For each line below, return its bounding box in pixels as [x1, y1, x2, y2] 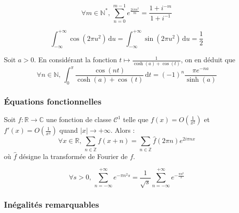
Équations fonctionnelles [4, 95, 101, 107]
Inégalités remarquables [4, 198, 100, 211]
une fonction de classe [46, 114, 112, 124]
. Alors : [110, 125, 135, 135]
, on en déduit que [180, 54, 236, 65]
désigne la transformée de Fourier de [19, 151, 128, 161]
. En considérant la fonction [34, 54, 117, 65]
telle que [123, 114, 149, 124]
